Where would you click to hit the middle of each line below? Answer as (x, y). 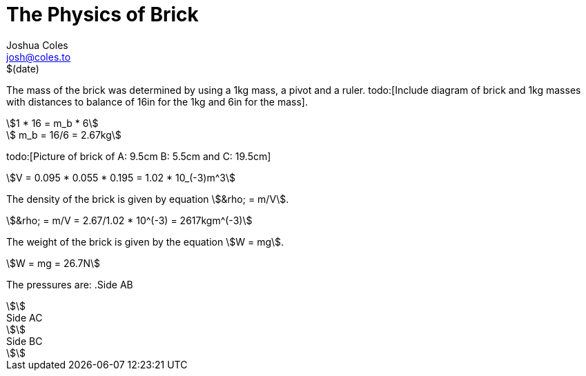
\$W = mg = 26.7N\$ (53, 263)
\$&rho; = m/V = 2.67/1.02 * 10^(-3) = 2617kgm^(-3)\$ (129, 220)
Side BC (25, 341)
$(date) (23, 68)
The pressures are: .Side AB (70, 284)
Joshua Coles (37, 45)
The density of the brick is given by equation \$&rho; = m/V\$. (148, 199)
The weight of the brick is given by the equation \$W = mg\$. (145, 241)
